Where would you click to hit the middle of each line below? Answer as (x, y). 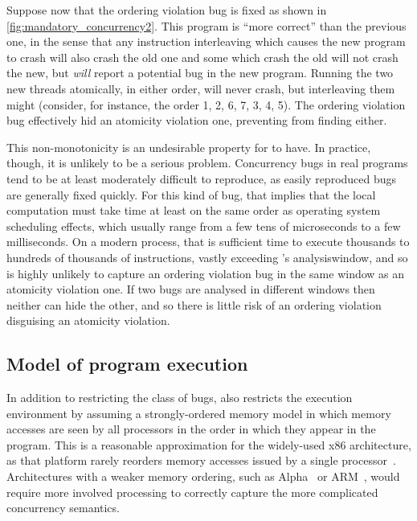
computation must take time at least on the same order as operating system (194, 210)
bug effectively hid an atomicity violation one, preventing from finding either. (197, 120)
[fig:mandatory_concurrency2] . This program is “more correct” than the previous (206, 25)
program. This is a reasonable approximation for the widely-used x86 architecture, (209, 444)
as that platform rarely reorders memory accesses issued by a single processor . (201, 460)
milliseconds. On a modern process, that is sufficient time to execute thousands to (208, 242)
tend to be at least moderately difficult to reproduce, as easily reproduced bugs (202, 178)
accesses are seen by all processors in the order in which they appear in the (191, 429)
